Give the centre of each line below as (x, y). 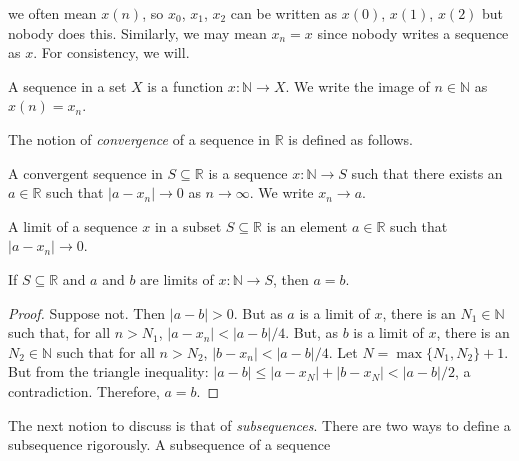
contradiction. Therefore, (84, 390)
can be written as (284, 13)
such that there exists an (427, 172)
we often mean (52, 13)
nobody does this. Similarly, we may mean (137, 32)
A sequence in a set (67, 85)
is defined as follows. (350, 138)
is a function (185, 85)
